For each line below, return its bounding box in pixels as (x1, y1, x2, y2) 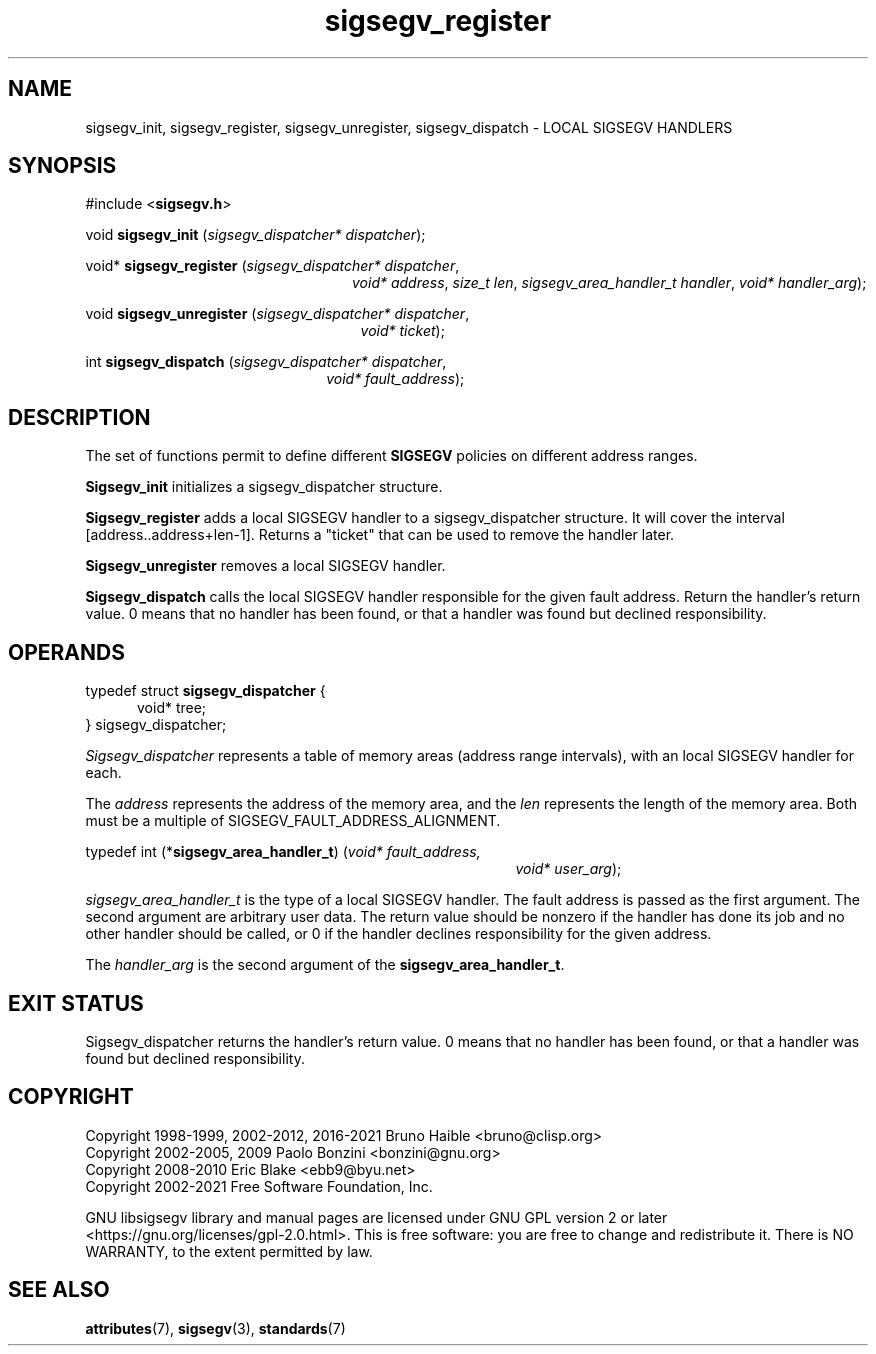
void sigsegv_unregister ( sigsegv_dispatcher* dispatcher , (85, 305, 470, 323)
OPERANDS (8, 639, 125, 665)
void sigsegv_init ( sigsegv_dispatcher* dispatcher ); (85, 226, 426, 244)
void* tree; (137, 699, 207, 717)
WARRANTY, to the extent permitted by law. (85, 1242, 373, 1260)
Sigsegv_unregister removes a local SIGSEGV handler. (85, 557, 446, 575)
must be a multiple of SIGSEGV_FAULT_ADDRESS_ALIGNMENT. (85, 812, 501, 830)
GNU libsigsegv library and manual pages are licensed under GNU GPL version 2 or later (85, 1208, 668, 1226)
